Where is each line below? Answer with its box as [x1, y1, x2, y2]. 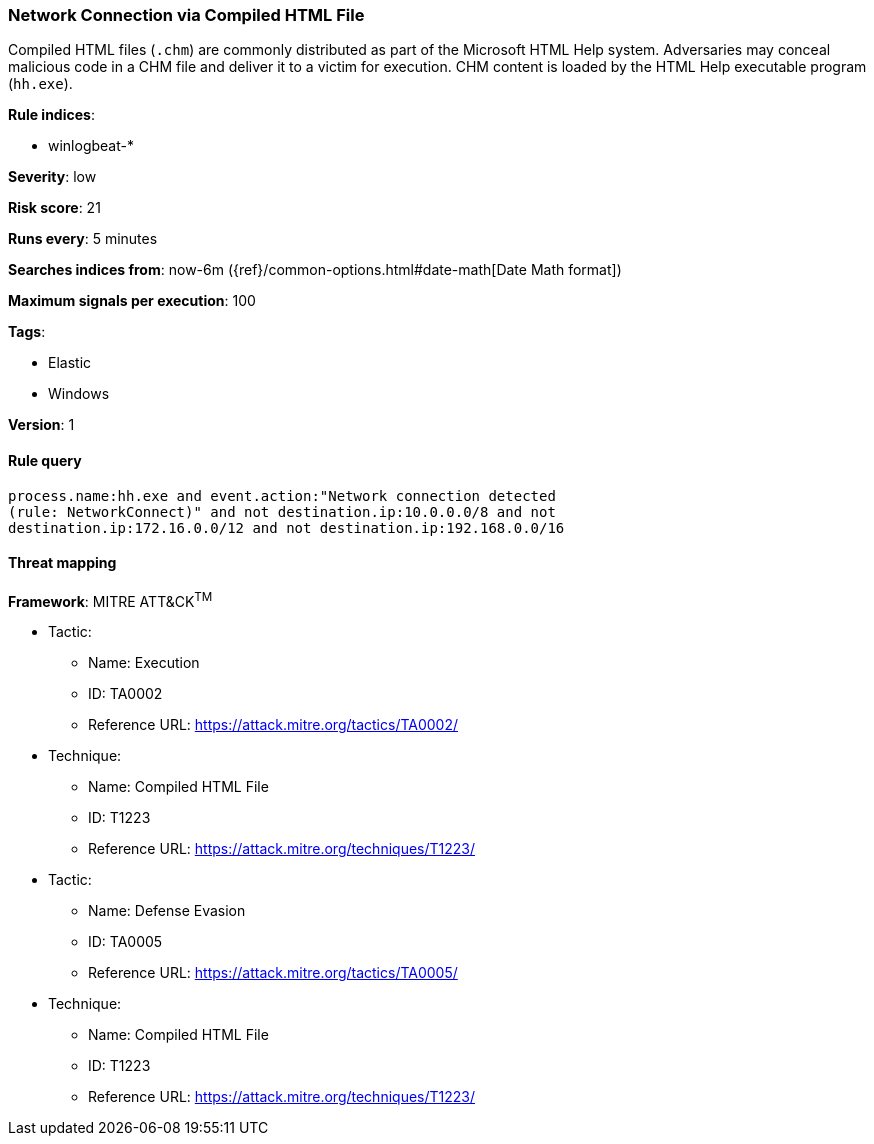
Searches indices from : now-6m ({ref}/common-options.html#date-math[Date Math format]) [8, 261, 622, 279]
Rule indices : [8, 106, 95, 124]
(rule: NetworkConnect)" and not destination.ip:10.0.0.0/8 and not [8, 503, 556, 520]
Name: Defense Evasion [88, 902, 246, 920]
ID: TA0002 [88, 685, 163, 703]
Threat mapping [8, 554, 117, 572]
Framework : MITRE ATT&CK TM [8, 589, 213, 610]
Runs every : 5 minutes [8, 230, 158, 248]
